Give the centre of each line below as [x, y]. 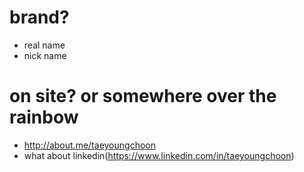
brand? [39, 17]
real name [44, 45]
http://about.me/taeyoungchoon [89, 145]
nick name [45, 55]
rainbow [44, 117]
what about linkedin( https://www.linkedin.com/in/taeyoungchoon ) [159, 155]
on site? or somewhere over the [143, 96]
